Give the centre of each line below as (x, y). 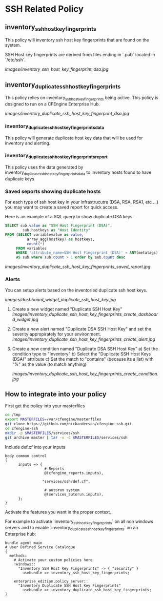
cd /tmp (13, 415)
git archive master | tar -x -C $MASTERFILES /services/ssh (66, 437)
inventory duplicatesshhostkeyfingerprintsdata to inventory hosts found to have (78, 173)
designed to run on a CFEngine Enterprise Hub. (52, 104)
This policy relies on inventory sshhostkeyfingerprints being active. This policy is (82, 98)
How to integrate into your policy (56, 394)
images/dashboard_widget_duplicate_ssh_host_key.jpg (61, 299)
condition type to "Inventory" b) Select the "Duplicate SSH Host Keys (81, 354)
